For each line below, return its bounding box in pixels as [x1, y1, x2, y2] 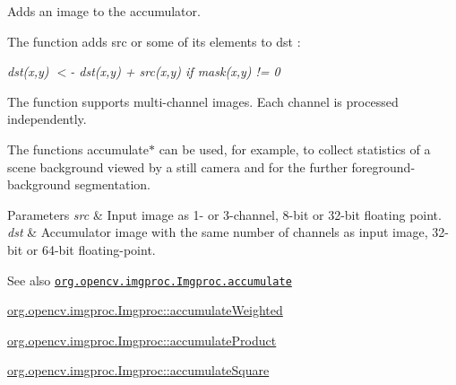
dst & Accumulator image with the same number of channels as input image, [7, 223, 428, 241]
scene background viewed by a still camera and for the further [7, 157, 348, 176]
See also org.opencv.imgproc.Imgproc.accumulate [7, 270, 292, 289]
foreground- [351, 157, 416, 176]
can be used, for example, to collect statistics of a [159, 139, 431, 158]
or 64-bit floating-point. [26, 240, 156, 258]
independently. [7, 109, 87, 128]
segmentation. [74, 175, 151, 194]
